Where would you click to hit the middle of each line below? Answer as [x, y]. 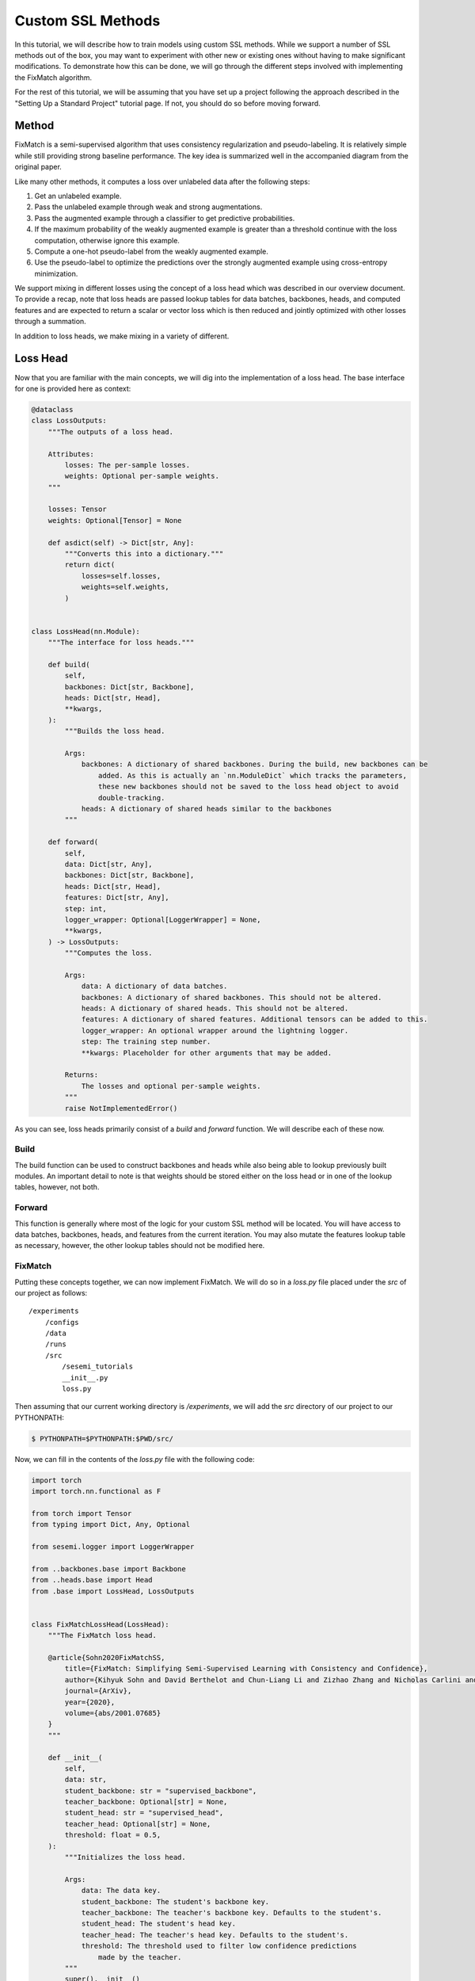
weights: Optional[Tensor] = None [115, 520]
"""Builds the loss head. [115, 731]
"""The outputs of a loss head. [111, 431]
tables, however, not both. [57, 1187]
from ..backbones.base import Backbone [108, 1569]
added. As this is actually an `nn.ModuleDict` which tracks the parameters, [253, 775]
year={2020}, [90, 1702]
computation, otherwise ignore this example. [107, 240]
